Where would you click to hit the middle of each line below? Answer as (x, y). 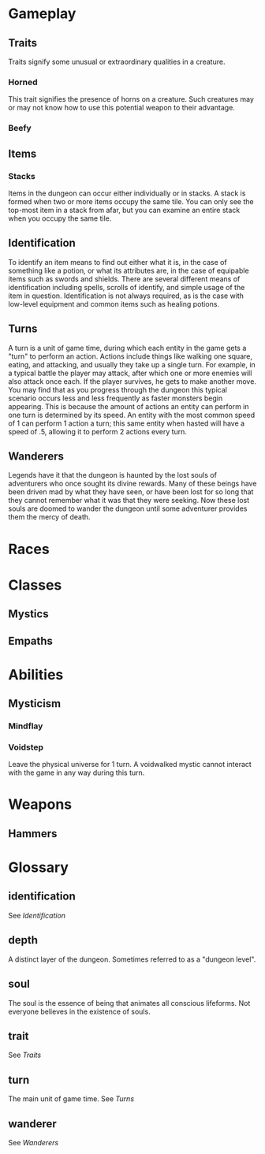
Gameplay (42, 14)
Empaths (31, 640)
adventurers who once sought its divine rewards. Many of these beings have (132, 484)
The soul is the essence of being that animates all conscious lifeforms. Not (129, 1003)
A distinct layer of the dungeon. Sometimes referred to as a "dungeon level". (132, 959)
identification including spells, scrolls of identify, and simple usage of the (127, 287)
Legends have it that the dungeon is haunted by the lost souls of (112, 475)
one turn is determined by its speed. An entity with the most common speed (132, 415)
